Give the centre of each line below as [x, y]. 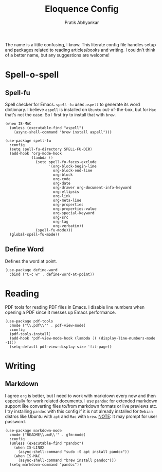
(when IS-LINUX [29, 447]
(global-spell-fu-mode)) [35, 234]
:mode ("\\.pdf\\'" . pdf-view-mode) [48, 325]
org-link [62, 196]
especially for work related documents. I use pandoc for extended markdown [81, 401]
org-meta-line [67, 200]
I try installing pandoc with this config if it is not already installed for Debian [79, 411]
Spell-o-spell [32, 75]
